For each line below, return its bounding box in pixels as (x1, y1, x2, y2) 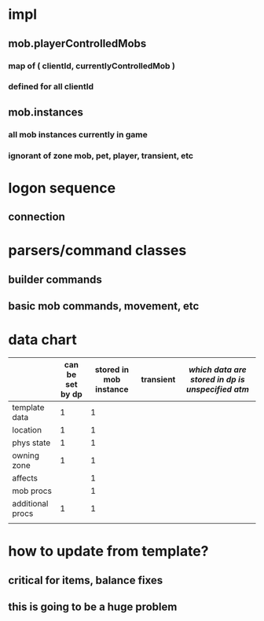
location (12, 425, 42, 436)
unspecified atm (185, 384, 250, 395)
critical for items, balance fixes (8, 573, 163, 586)
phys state (12, 437, 51, 448)
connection (8, 210, 65, 224)
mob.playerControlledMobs (8, 37, 147, 50)
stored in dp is (189, 374, 245, 385)
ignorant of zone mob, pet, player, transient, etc (8, 150, 194, 161)
